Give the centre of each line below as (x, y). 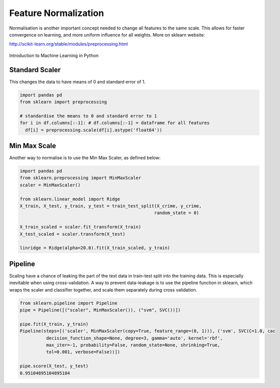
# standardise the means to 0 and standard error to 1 (88, 116)
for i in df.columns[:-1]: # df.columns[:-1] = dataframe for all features (115, 123)
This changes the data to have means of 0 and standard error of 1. (77, 81)
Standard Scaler (35, 70)
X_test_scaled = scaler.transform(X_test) (72, 234)
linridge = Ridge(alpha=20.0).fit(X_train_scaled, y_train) (95, 248)
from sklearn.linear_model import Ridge (70, 199)
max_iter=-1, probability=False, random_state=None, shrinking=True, (133, 345)
